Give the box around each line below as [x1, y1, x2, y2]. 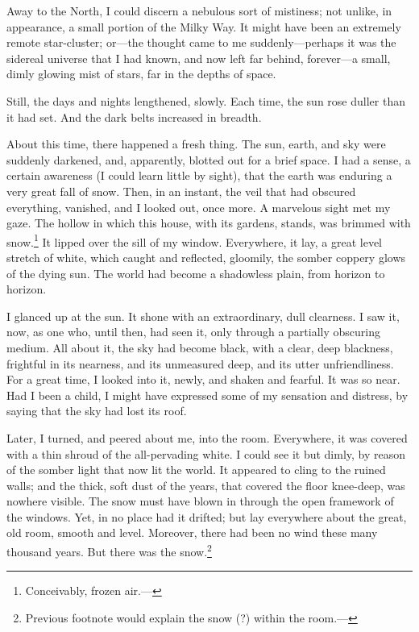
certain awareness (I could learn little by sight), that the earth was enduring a [6, 167, 392, 184]
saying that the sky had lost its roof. [6, 402, 187, 419]
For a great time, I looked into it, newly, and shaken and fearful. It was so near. [6, 371, 400, 388]
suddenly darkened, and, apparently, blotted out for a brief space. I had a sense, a [6, 151, 411, 168]
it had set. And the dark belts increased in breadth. [6, 108, 262, 125]
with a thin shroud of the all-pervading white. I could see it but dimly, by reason [6, 445, 406, 462]
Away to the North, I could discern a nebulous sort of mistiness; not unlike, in [6, 2, 392, 19]
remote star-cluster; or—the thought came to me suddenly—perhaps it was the [6, 34, 396, 51]
